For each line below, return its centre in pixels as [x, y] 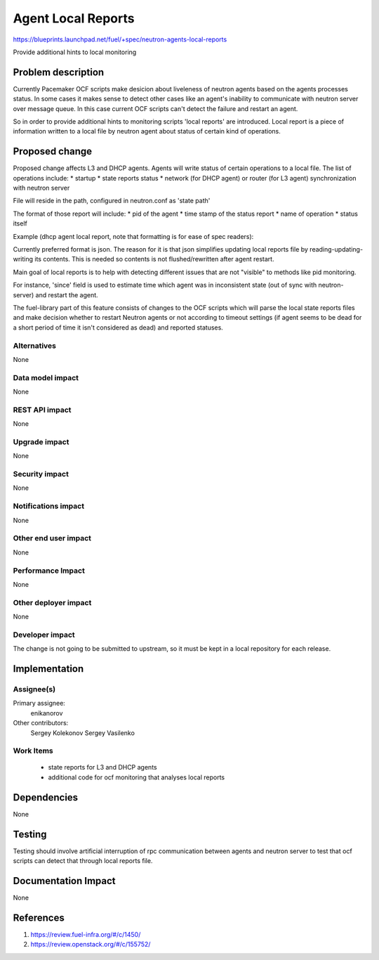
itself [20, 223]
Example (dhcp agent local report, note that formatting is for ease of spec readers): [133, 236]
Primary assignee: [39, 703]
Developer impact [44, 635]
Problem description [59, 72]
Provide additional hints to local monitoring [75, 52]
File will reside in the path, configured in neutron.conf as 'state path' [112, 201]
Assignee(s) [34, 689]
